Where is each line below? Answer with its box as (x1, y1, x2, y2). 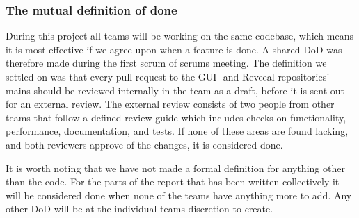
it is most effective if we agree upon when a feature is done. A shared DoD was (6, 42, 342, 56)
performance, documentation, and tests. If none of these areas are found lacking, (6, 124, 349, 138)
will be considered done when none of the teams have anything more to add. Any (6, 187, 352, 202)
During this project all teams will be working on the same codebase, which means (6, 28, 353, 43)
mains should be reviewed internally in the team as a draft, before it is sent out (6, 83, 345, 97)
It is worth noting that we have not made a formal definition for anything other (6, 160, 345, 175)
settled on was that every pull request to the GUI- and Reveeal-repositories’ (6, 69, 330, 83)
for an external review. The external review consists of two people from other (6, 97, 335, 111)
